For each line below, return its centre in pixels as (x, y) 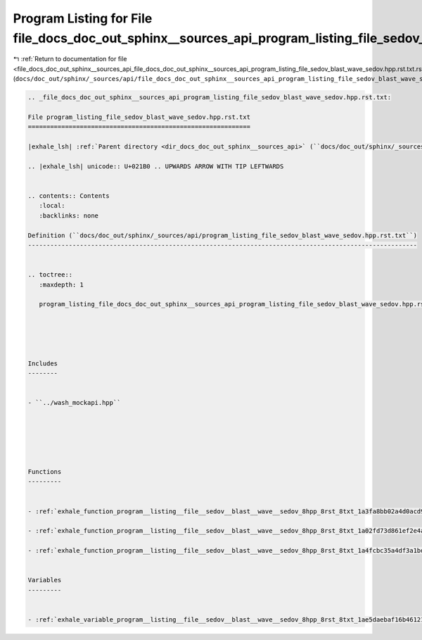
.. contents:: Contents (69, 196)
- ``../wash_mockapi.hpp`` (74, 403)
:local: (52, 206)
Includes (43, 363)
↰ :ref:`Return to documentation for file (70, 59)
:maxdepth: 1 (62, 284)
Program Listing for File (83, 18)
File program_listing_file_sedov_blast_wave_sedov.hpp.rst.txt (139, 117)
